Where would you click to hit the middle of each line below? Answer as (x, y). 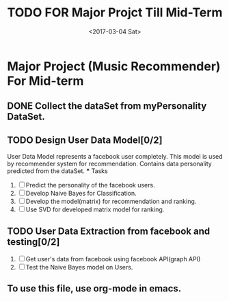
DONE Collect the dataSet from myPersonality (107, 106)
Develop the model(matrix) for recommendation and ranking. (111, 201)
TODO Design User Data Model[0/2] (85, 140)
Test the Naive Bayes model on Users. (79, 267)
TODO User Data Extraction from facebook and (109, 231)
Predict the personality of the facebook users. (90, 185)
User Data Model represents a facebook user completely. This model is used (115, 157)
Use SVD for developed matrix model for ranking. (95, 209)
